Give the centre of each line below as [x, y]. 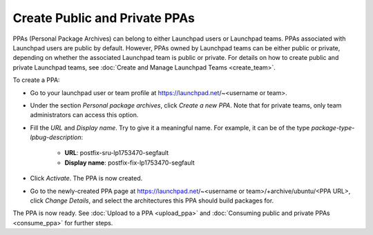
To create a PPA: [36, 80]
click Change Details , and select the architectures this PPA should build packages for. [152, 201]
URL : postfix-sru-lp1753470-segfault [117, 153]
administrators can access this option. [84, 115]
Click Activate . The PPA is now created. [86, 178]
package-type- [333, 127]
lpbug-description [56, 137]
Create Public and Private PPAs [104, 18]
